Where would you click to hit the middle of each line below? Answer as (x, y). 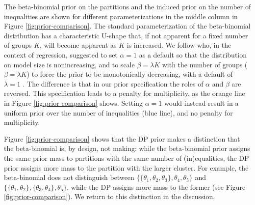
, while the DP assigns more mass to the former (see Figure (156, 187)
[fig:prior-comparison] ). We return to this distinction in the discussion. (110, 196)
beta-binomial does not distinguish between (69, 177)
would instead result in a (201, 102)
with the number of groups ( (205, 64)
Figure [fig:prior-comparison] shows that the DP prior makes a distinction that (122, 138)
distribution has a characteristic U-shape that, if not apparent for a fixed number (126, 35)
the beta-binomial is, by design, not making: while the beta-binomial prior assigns (127, 148)
